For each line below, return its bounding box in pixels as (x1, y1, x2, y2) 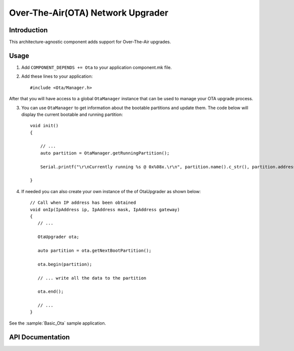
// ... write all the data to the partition (37, 275, 147, 281)
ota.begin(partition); (37, 262, 93, 267)
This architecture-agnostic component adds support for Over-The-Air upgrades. (9, 39, 171, 45)
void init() (30, 123, 59, 129)
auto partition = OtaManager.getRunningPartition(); (40, 150, 170, 156)
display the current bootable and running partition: (21, 111, 123, 117)
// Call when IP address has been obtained (30, 200, 136, 205)
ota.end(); (37, 289, 64, 294)
